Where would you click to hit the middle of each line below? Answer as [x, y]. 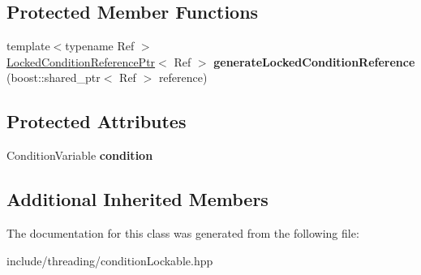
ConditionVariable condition [80, 155]
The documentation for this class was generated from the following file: [183, 232]
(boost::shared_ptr [54, 77]
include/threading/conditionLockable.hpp [110, 260]
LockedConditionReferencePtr [81, 61]
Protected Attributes [97, 121]
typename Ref [100, 46]
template [28, 46]
